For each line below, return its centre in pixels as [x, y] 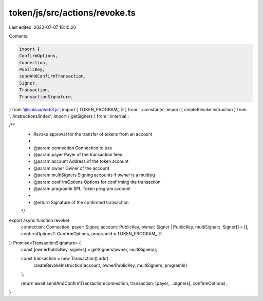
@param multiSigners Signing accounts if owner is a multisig [94, 175]
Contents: [19, 36]
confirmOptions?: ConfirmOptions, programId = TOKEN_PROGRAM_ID [92, 234]
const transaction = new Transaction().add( [65, 259]
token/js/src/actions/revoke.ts [72, 13]
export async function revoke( [39, 220]
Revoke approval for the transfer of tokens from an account [93, 134]
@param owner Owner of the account [71, 168]
